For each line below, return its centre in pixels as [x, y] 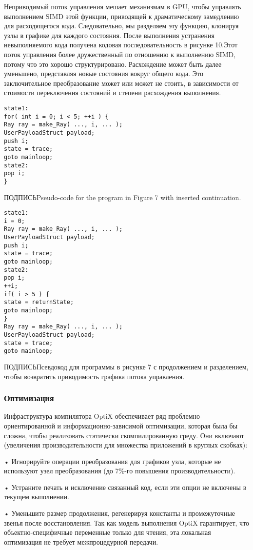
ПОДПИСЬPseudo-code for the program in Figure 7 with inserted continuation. [123, 197]
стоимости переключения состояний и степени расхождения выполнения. [113, 92]
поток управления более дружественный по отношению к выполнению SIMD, [120, 54]
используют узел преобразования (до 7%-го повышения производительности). [120, 471]
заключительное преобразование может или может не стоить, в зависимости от [121, 83]
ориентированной [29, 425]
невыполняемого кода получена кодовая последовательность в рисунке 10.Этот [121, 45]
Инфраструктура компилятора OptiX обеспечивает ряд [85, 416]
